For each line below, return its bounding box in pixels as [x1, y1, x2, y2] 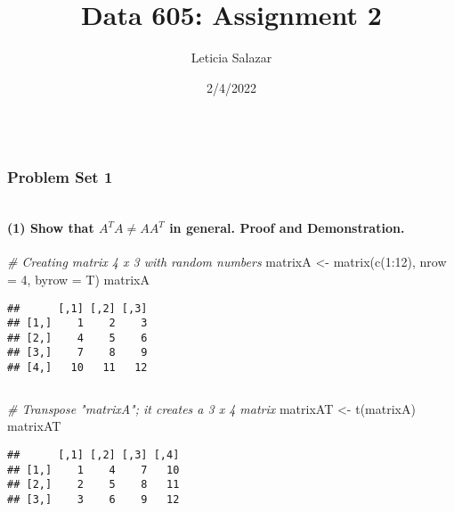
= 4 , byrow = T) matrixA [7, 269, 150, 288]
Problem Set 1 [7, 166, 113, 188]
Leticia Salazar [191, 48, 272, 67]
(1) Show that [7, 219, 94, 237]
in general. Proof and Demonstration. [169, 219, 405, 237]
